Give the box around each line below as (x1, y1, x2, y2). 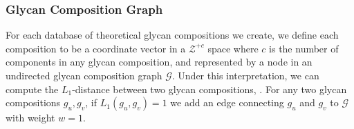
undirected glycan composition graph (6, 68, 162, 82)
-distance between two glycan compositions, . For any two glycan (72, 81, 347, 96)
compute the (6, 81, 59, 96)
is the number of (269, 41, 339, 55)
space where (207, 41, 259, 55)
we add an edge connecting (170, 95, 284, 110)
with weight (6, 110, 55, 125)
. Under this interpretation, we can (171, 68, 319, 82)
